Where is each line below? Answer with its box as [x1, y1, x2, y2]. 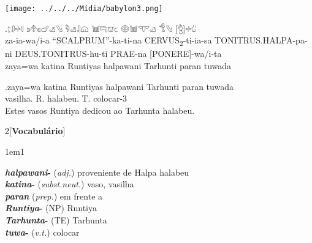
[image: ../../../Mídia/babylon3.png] [5, 4, 163, 13]
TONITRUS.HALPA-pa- [215, 34, 308, 47]
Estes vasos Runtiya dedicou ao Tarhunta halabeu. [5, 103, 195, 116]
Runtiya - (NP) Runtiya [5, 201, 97, 214]
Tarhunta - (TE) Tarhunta [5, 213, 107, 226]
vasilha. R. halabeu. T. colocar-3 [5, 92, 127, 105]
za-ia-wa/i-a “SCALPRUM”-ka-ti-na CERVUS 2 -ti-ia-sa [5, 34, 212, 48]
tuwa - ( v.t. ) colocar [5, 225, 80, 238]
